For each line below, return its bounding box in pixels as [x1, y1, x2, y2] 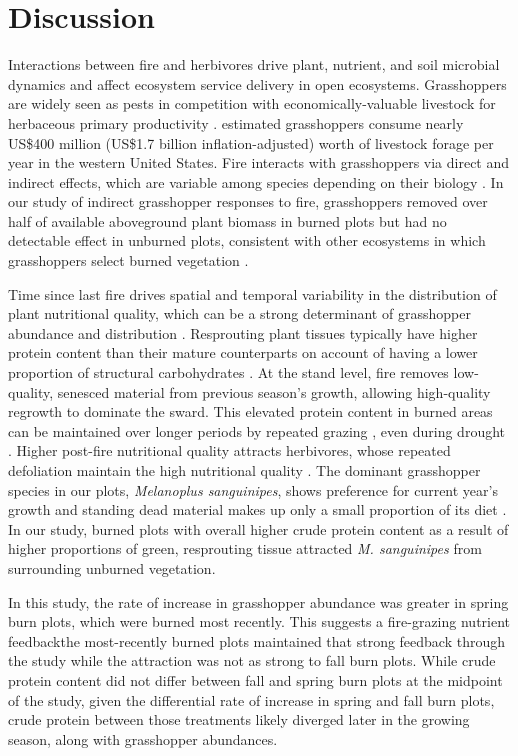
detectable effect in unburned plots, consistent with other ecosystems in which [8, 230, 486, 251]
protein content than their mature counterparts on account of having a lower [8, 342, 478, 363]
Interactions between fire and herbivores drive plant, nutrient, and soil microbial [8, 54, 500, 75]
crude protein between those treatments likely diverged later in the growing [8, 709, 470, 730]
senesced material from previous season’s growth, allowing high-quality [57, 381, 491, 402]
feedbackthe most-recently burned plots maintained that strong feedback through [8, 630, 506, 651]
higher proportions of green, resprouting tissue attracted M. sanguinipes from [8, 538, 482, 559]
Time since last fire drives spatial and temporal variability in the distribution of [8, 283, 497, 304]
